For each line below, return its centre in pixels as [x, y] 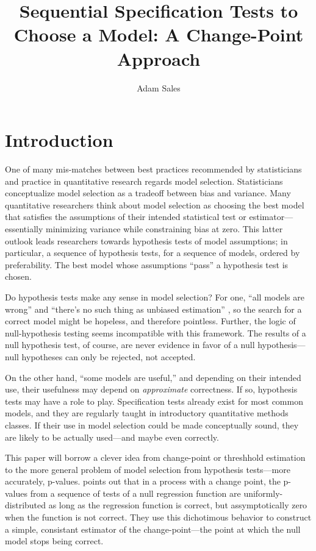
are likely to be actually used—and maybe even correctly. [112, 437]
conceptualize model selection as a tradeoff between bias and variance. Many [148, 193]
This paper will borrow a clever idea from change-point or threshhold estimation [155, 457]
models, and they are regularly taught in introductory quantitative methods [147, 413]
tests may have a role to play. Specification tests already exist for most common [154, 401]
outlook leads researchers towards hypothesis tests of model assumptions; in [146, 240]
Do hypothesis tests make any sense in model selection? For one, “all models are [155, 297]
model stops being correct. [54, 541]
